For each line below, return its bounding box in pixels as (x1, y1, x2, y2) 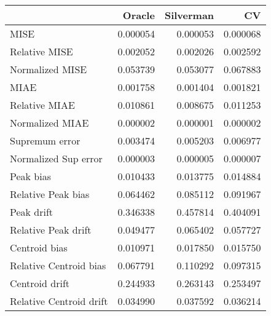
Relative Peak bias (10, 187, 90, 201)
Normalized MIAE (10, 116, 89, 130)
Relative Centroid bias (10, 258, 106, 272)
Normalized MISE (10, 62, 87, 76)
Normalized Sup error (10, 151, 103, 165)
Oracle (122, 8, 155, 22)
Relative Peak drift (10, 223, 92, 237)
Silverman (164, 8, 214, 22)
